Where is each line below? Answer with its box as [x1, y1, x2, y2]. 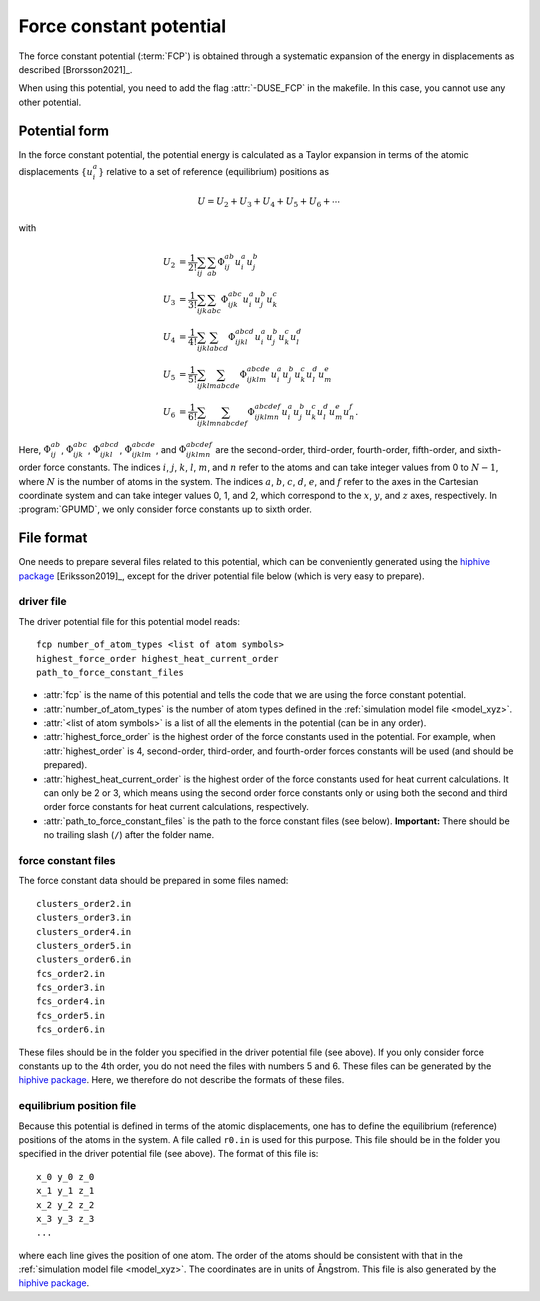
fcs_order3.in [36, 982, 105, 994]
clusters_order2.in [36, 898, 132, 909]
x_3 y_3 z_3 [36, 1213, 95, 1224]
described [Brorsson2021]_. [18, 63, 133, 75]
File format [18, 530, 88, 547]
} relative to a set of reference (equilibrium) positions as [98, 165, 330, 177]
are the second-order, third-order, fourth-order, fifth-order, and [215, 443, 475, 455]
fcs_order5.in [36, 1010, 105, 1021]
